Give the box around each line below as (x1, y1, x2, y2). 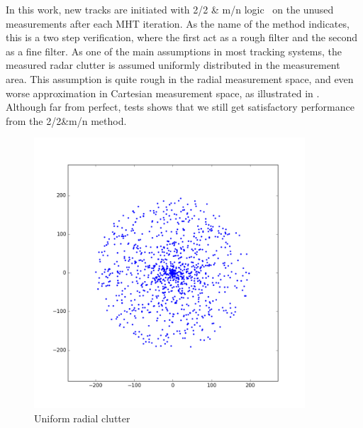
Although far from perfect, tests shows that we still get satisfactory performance (6, 99, 354, 114)
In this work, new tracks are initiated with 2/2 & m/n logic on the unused (6, 2, 334, 16)
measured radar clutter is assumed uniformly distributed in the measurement (6, 57, 340, 72)
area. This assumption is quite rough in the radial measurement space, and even (6, 71, 354, 86)
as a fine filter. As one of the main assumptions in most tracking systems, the (6, 43, 342, 58)
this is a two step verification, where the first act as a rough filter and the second (6, 30, 358, 45)
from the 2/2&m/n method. (6, 113, 127, 128)
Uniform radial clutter (34, 410, 130, 425)
